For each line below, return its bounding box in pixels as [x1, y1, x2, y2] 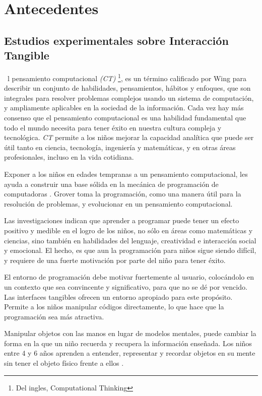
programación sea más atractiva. [4, 311, 104, 321]
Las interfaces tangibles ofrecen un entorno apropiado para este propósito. [4, 291, 233, 302]
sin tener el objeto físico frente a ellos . [4, 358, 124, 368]
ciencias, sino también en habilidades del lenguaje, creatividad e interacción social [4, 235, 256, 245]
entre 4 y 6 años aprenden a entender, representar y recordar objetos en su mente [4, 348, 255, 358]
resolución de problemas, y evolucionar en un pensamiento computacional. [4, 198, 233, 209]
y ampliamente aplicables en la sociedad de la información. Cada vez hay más [4, 102, 244, 113]
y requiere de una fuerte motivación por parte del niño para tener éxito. [4, 254, 226, 265]
